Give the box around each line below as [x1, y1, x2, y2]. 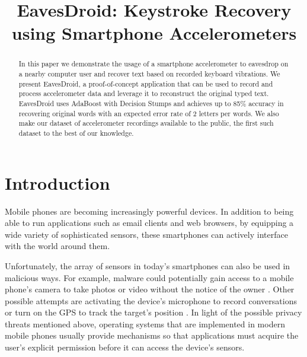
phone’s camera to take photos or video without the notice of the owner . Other [5, 283, 295, 295]
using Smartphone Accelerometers [11, 21, 297, 45]
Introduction [5, 170, 110, 195]
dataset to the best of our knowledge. [18, 128, 134, 138]
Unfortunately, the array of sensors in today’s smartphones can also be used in [5, 259, 290, 272]
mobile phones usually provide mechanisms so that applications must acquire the [5, 329, 299, 342]
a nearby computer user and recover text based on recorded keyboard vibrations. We [18, 69, 280, 79]
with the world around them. [5, 240, 110, 252]
